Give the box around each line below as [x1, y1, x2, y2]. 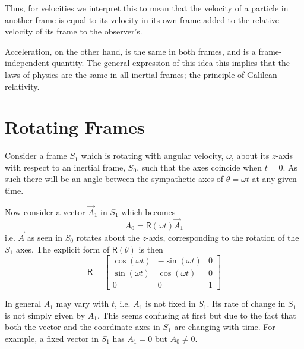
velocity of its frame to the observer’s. [5, 25, 142, 37]
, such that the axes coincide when [137, 161, 262, 173]
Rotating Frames [5, 115, 145, 139]
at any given [252, 172, 297, 185]
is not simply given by [5, 309, 85, 321]
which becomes [121, 205, 176, 218]
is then [138, 243, 163, 255]
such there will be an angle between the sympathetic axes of [5, 172, 224, 185]
